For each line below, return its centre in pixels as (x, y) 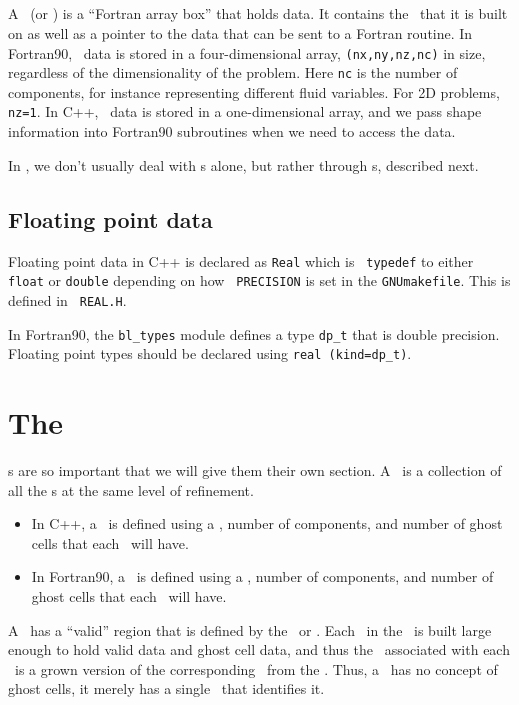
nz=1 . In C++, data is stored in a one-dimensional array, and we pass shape (245, 111)
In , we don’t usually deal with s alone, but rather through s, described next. (243, 164)
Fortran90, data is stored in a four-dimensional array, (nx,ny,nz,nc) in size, (247, 52)
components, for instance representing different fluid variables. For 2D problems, (254, 91)
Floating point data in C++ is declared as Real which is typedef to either (241, 260)
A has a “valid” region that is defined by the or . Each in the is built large (250, 629)
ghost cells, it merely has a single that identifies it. (166, 688)
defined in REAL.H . (67, 299)
